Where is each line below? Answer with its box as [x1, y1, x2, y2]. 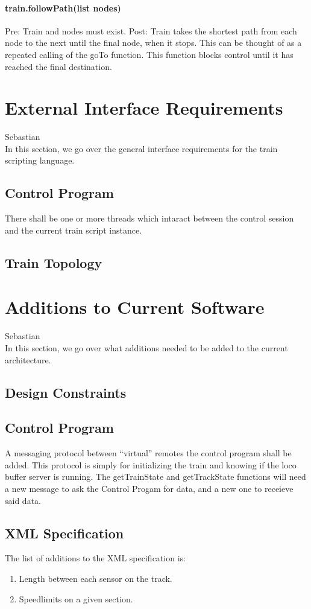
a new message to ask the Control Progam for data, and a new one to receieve [5, 482, 294, 494]
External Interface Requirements [5, 95, 283, 120]
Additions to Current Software [5, 295, 265, 319]
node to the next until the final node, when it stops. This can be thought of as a [5, 36, 302, 49]
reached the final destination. [5, 60, 112, 72]
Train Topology [5, 253, 102, 272]
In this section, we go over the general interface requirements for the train [5, 142, 278, 155]
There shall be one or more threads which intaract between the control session [5, 212, 294, 225]
